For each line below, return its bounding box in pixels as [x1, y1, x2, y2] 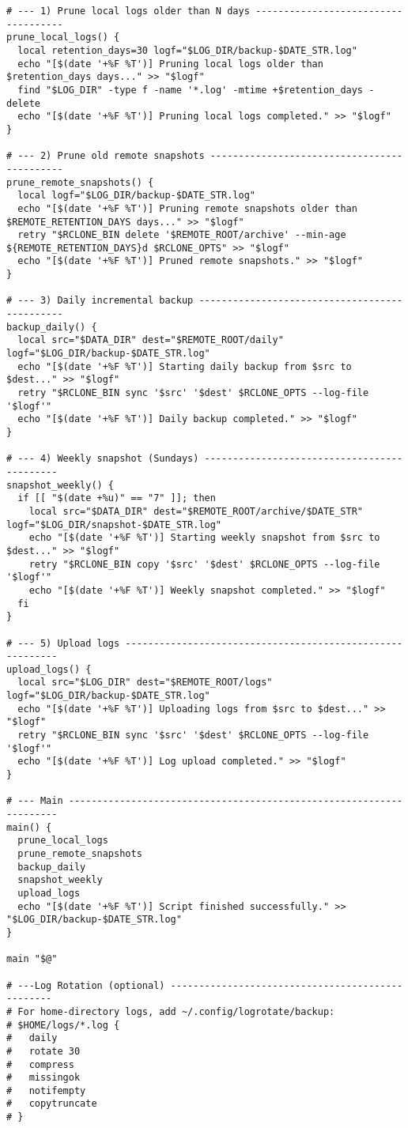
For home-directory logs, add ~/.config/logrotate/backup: [17, 1005, 335, 1017]
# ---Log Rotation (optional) [6, 979, 165, 991]
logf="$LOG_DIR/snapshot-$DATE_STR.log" [6, 519, 222, 530]
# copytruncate [6, 1098, 97, 1110]
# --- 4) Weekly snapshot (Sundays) [6, 453, 199, 465]
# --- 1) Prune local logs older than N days [6, 6, 250, 17]
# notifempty [6, 1085, 86, 1096]
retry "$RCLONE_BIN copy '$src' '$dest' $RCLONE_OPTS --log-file [28, 558, 380, 570]
